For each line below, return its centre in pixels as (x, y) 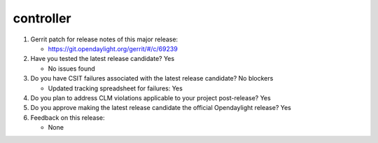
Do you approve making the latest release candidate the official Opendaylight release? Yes (161, 108)
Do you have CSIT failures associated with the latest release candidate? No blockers (152, 79)
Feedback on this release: (68, 117)
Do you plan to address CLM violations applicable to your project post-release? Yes (150, 97)
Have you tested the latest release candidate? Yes (103, 59)
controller (42, 18)
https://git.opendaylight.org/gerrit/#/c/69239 (113, 48)
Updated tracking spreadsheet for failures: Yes (115, 88)
